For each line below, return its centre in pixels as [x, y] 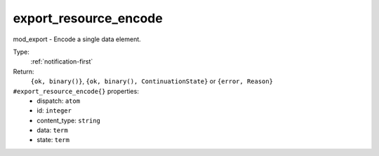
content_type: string [69, 120]
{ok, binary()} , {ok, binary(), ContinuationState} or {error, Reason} [152, 81]
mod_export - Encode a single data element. [77, 39]
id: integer [54, 111]
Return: [24, 71]
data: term [52, 130]
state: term [53, 140]
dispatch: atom [59, 101]
